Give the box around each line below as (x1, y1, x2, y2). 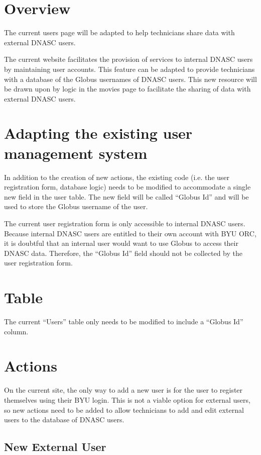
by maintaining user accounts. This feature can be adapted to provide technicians (4, 63, 255, 74)
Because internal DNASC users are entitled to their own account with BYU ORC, (4, 228, 256, 238)
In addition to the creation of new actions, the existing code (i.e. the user (4, 171, 230, 182)
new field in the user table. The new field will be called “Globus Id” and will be (4, 191, 249, 202)
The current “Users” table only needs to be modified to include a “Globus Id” (4, 316, 243, 327)
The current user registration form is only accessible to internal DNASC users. (4, 218, 245, 228)
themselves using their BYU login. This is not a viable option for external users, (4, 394, 250, 405)
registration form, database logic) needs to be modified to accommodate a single (4, 181, 251, 192)
